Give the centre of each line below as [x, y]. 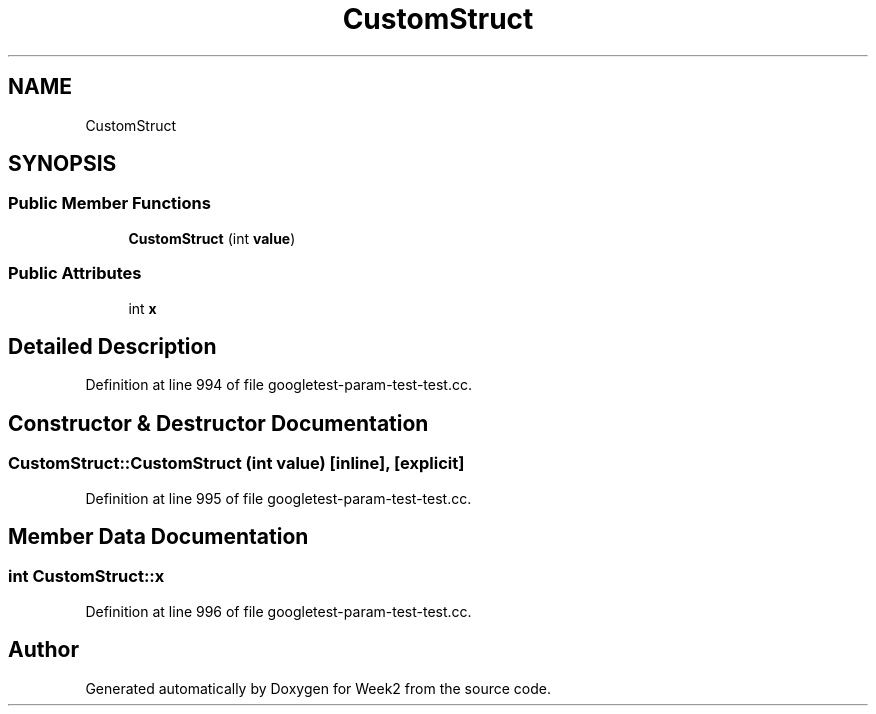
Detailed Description [112, 346]
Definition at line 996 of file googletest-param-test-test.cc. [278, 611]
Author [43, 650]
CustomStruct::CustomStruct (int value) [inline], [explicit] [236, 463]
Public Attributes [75, 273]
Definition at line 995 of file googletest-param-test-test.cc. [278, 498]
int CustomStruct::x [86, 576]
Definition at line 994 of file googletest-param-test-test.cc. [278, 385]
